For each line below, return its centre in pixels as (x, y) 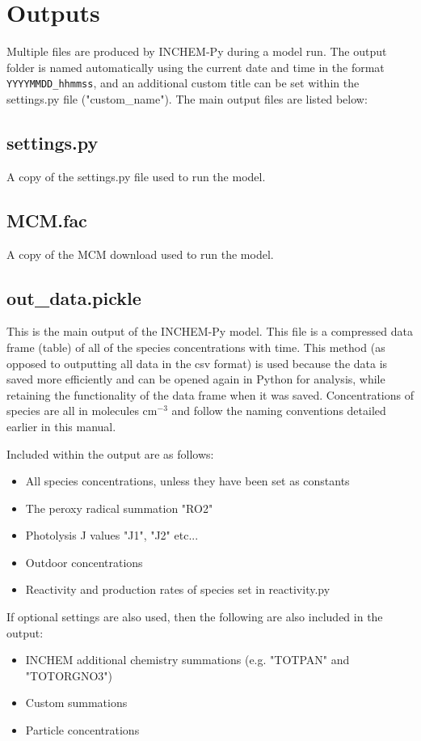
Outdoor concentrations (84, 562)
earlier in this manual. (61, 426)
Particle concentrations (82, 730)
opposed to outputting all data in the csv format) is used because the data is (197, 363)
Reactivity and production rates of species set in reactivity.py (178, 589)
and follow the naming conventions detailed (279, 411)
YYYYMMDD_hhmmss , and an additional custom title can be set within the (183, 83)
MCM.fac (47, 220)
